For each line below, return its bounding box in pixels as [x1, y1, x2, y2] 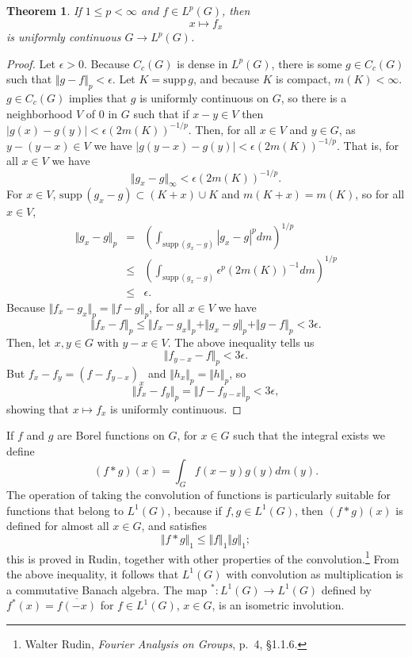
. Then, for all [188, 121, 256, 137]
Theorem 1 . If [6, 2, 82, 18]
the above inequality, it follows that [6, 565, 179, 582]
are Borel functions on [57, 427, 165, 444]
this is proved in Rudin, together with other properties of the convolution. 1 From [6, 547, 399, 567]
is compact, [276, 71, 331, 87]
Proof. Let [6, 55, 55, 71]
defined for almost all [6, 517, 109, 534]
